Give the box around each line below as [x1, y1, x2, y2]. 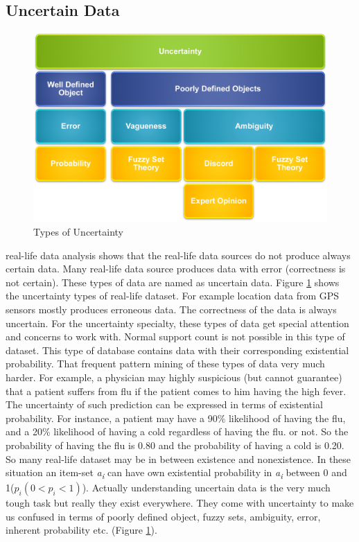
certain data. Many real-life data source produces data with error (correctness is [6, 261, 346, 276]
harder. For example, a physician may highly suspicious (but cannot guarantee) [6, 370, 342, 385]
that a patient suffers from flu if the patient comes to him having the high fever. [6, 383, 347, 398]
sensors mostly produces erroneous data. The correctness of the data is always [6, 302, 337, 317]
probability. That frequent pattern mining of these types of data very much [6, 356, 325, 371]
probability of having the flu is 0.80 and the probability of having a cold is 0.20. [6, 437, 344, 452]
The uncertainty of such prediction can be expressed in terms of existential [6, 397, 323, 412]
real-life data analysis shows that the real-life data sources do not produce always [6, 247, 351, 262]
